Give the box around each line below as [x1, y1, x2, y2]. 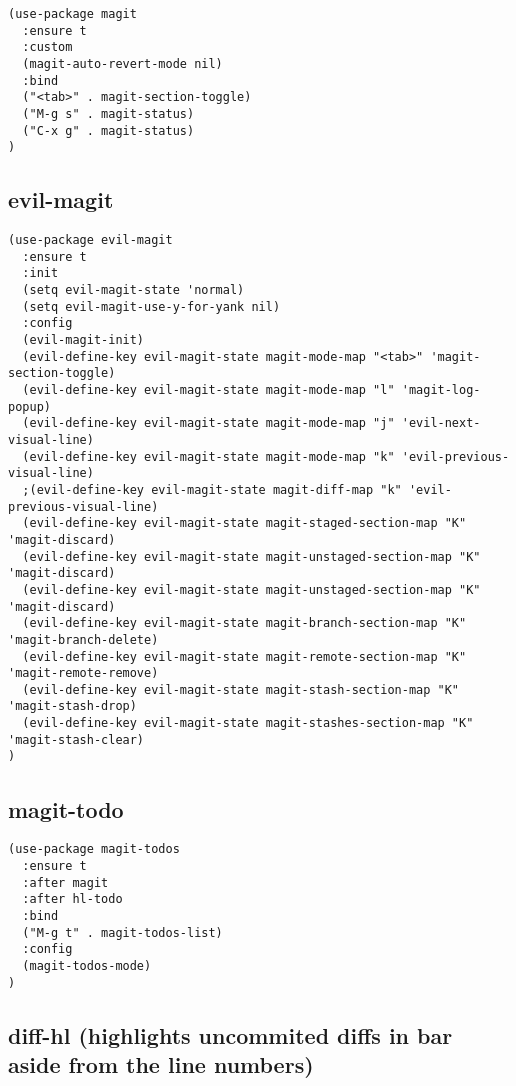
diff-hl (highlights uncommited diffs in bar [8, 1019, 453, 1050]
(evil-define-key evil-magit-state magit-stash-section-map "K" [22, 682, 460, 697]
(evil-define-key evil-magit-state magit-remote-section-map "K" [22, 649, 467, 664]
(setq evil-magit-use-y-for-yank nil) [22, 299, 281, 314]
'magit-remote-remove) [8, 666, 159, 681]
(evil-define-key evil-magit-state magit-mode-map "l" [22, 383, 395, 398]
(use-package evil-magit [8, 233, 173, 248]
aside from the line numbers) [8, 1049, 314, 1079]
